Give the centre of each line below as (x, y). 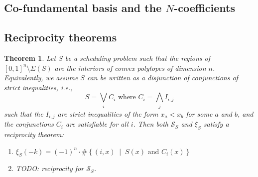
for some (199, 113)
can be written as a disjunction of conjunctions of (162, 78)
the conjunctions (29, 124)
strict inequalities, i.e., (38, 87)
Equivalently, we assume (41, 78)
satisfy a (216, 124)
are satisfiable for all (97, 124)
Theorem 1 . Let (30, 58)
